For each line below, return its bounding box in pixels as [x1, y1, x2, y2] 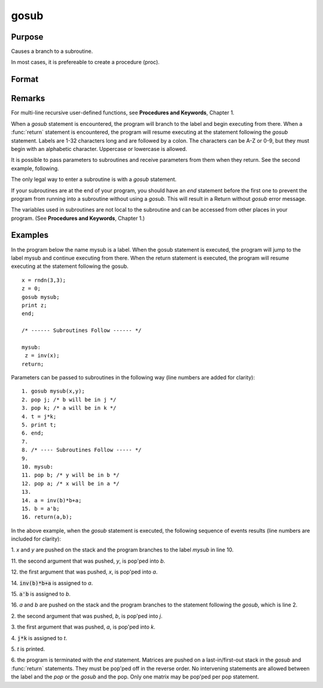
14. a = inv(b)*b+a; [22, 497, 82, 503]
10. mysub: [22, 463, 54, 470]
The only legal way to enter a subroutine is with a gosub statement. [11, 176, 176, 183]
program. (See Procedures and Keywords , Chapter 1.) [11, 215, 145, 222]
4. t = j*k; [22, 413, 57, 420]
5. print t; [22, 421, 57, 428]
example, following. [11, 165, 59, 172]
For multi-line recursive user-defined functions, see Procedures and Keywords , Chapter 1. [11, 109, 234, 116]
